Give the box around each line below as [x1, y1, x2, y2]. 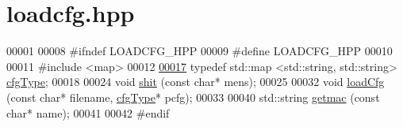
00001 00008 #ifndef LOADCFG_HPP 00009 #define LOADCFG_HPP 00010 [6, 43, 393, 59]
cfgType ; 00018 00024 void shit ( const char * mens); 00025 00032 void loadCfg [6, 73, 385, 90]
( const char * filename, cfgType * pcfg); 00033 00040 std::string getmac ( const [6, 88, 380, 105]
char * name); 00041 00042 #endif [6, 104, 170, 121]
